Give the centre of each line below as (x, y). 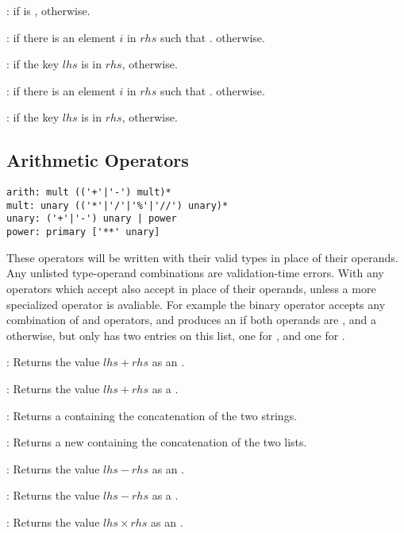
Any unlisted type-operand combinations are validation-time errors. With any (195, 273)
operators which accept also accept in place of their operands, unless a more (191, 288)
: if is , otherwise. (48, 10)
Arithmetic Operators (98, 160)
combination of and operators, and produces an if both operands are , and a (191, 320)
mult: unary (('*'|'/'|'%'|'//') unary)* (117, 205)
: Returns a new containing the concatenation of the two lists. (157, 442)
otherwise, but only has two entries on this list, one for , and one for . (176, 335)
